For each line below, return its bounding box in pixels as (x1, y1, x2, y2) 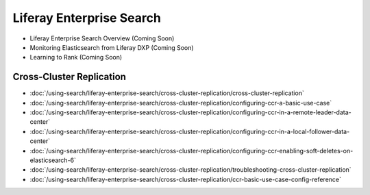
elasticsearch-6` (29, 156, 77, 164)
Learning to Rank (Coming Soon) (29, 53, 123, 62)
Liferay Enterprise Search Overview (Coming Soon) (29, 34, 175, 42)
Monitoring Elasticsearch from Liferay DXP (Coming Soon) (29, 43, 195, 51)
